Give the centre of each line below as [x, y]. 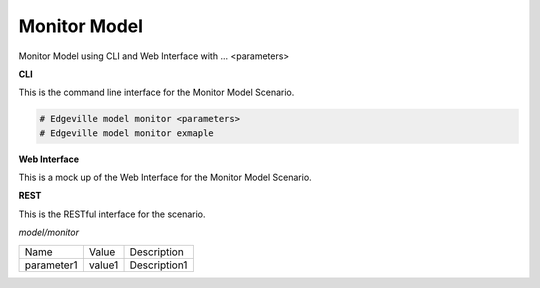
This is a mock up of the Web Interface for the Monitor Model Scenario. [165, 177]
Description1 [158, 265]
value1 [103, 265]
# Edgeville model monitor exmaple [126, 133]
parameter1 [51, 265]
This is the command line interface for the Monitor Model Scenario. [156, 92]
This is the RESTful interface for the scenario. [112, 214]
